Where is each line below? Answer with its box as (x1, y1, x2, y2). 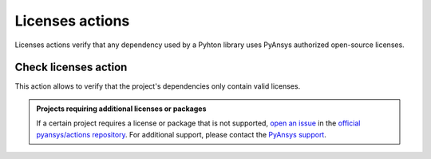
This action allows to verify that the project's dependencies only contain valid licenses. (14, 81, 301, 91)
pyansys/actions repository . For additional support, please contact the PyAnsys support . (36, 129, 326, 139)
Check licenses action (14, 61, 128, 74)
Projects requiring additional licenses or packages (36, 104, 207, 113)
